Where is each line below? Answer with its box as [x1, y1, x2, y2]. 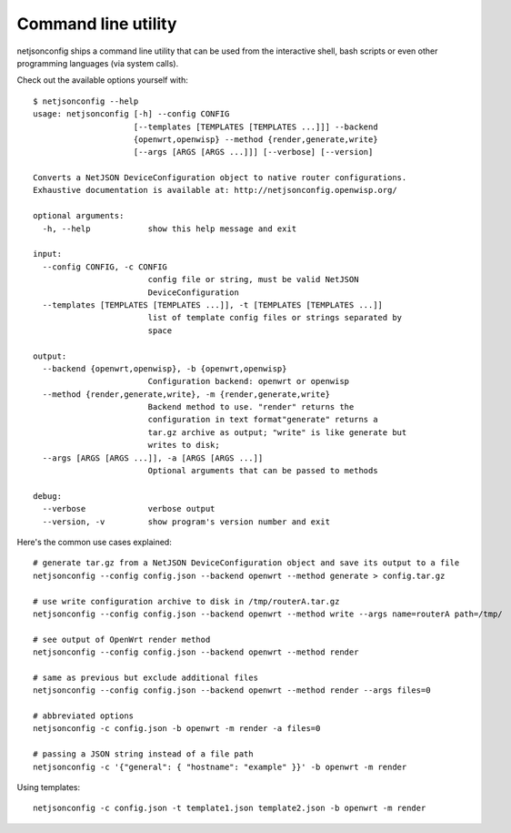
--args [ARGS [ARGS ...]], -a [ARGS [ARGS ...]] [42, 452, 264, 463]
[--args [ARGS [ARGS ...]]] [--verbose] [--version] [133, 147, 374, 157]
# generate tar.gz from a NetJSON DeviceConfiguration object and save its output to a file [33, 558, 460, 568]
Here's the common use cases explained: [16, 537, 172, 547]
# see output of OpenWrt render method [33, 634, 211, 645]
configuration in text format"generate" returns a [147, 414, 378, 425]
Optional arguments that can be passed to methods [147, 465, 378, 476]
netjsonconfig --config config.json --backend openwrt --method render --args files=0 [33, 686, 431, 696]
